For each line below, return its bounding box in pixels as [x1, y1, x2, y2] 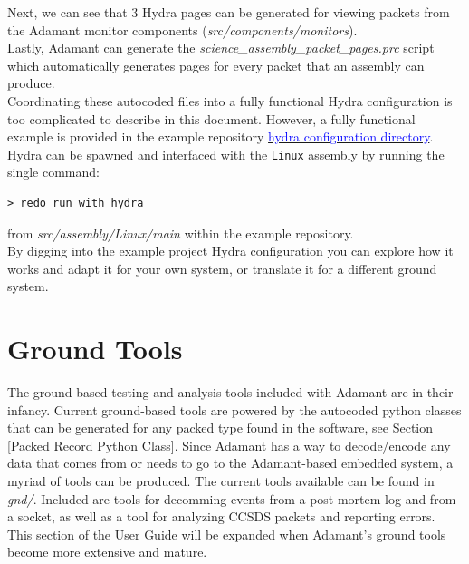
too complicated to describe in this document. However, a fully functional [7, 109, 416, 128]
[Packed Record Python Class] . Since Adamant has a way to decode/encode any [7, 435, 451, 454]
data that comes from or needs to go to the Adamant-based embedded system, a [7, 453, 454, 472]
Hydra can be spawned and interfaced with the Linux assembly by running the [7, 144, 445, 163]
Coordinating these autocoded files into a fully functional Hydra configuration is [7, 91, 453, 110]
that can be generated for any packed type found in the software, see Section [7, 418, 434, 437]
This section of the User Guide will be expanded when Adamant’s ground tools [7, 524, 446, 543]
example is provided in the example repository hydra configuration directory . [7, 127, 434, 146]
